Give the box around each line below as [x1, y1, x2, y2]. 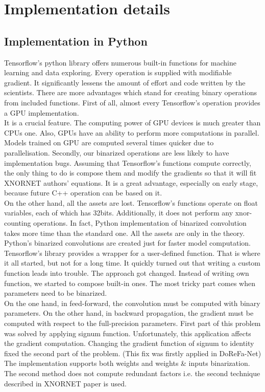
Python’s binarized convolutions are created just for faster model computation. [4, 237, 251, 248]
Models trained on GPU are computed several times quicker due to [4, 137, 214, 148]
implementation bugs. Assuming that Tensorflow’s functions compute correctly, [4, 157, 251, 168]
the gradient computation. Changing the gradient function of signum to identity [4, 338, 254, 349]
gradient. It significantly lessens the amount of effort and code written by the [4, 77, 246, 88]
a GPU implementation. [4, 107, 79, 118]
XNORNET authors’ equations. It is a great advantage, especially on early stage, [4, 177, 258, 188]
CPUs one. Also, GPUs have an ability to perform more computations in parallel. [4, 127, 259, 138]
